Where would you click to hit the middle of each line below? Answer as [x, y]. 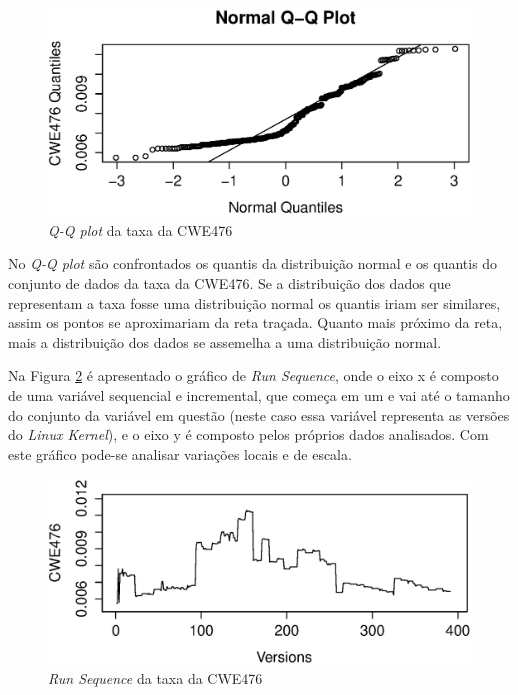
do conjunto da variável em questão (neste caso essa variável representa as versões [259, 414]
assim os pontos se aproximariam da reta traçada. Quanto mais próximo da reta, [255, 322]
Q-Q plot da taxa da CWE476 [140, 229]
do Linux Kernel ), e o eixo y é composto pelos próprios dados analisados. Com [248, 434]
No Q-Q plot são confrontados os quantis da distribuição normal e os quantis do [253, 263]
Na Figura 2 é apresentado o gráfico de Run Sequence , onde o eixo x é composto [253, 375]
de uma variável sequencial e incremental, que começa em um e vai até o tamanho [259, 395]
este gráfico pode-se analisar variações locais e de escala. [180, 453]
